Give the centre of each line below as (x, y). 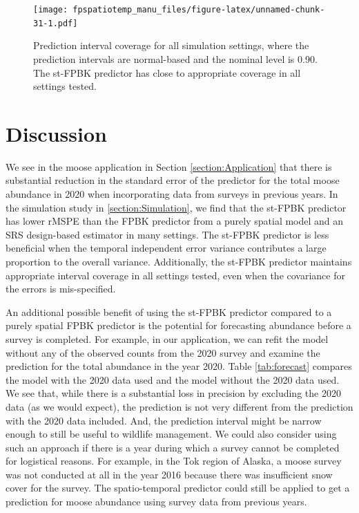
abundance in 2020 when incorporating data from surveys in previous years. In (172, 194)
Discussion (56, 133)
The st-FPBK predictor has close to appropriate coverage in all (167, 72)
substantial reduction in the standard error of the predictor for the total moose (173, 180)
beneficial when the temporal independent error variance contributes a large (166, 248)
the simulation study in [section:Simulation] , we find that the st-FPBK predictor (176, 207)
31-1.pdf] (56, 23)
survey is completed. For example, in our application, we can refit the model (167, 338)
